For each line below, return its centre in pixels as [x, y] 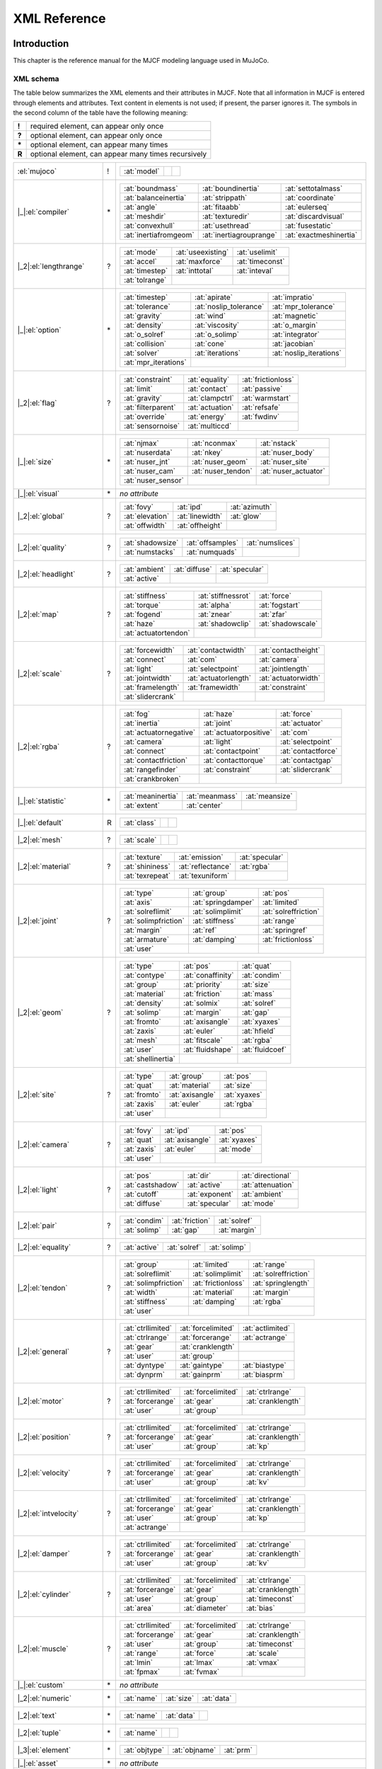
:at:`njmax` [141, 444]
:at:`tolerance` [147, 306]
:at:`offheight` [200, 526]
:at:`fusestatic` [309, 226]
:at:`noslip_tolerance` [230, 306]
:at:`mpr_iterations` [155, 362]
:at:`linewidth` [200, 517]
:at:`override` [146, 417]
